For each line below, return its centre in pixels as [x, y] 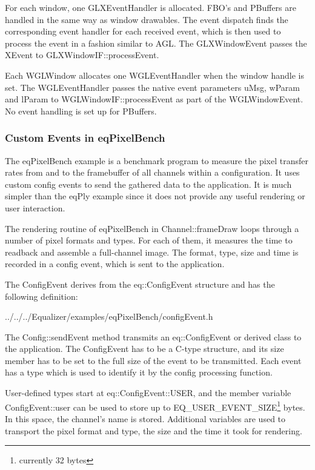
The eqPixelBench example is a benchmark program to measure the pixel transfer [157, 160]
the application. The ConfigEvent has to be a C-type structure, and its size [144, 349]
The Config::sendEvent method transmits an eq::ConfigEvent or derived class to [153, 336]
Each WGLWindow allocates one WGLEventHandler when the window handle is [154, 75]
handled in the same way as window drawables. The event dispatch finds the [147, 19]
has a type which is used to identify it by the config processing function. [139, 372]
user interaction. [35, 207]
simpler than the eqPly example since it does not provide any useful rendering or [155, 196]
